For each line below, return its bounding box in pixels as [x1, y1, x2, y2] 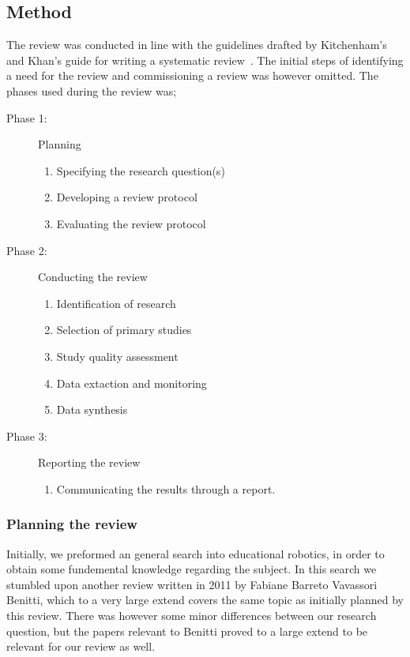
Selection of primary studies [56, 321, 192, 338]
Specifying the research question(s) [56, 162, 225, 178]
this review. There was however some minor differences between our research [6, 607, 377, 624]
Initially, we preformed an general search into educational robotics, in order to [6, 545, 385, 561]
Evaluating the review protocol [56, 215, 206, 231]
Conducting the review [38, 268, 148, 285]
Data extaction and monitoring [56, 374, 207, 391]
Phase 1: [6, 109, 47, 126]
